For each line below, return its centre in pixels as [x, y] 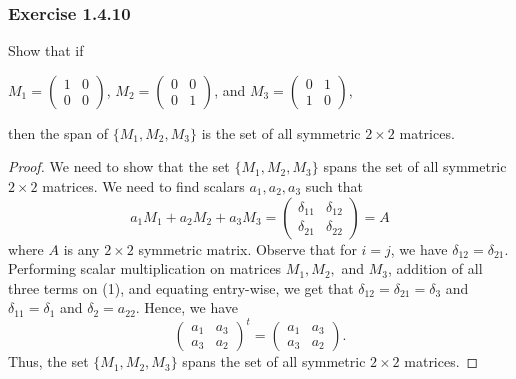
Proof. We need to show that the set [119, 166]
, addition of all [435, 268]
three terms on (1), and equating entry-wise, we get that [181, 287]
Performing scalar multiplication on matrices [145, 268]
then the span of [58, 132]
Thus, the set [48, 361]
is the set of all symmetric [281, 132]
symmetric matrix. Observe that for [247, 248]
